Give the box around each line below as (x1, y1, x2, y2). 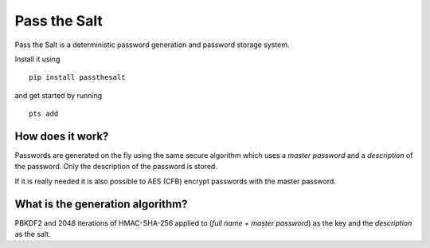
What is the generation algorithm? (14, 197, 188, 211)
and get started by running (14, 90, 103, 100)
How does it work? (14, 129, 109, 143)
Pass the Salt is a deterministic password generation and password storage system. (14, 40, 290, 49)
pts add (29, 109, 59, 119)
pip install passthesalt (29, 73, 126, 82)
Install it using (14, 54, 61, 64)
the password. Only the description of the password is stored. (14, 162, 218, 171)
